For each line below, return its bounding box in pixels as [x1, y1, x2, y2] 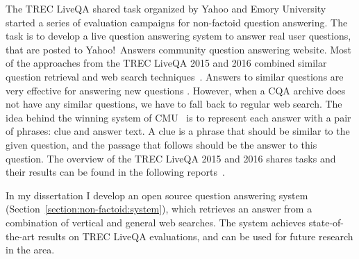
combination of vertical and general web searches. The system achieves [6, 215, 306, 229]
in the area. [6, 242, 55, 257]
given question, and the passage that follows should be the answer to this [6, 137, 317, 151]
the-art [6, 228, 35, 243]
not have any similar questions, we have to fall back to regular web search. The [6, 97, 342, 111]
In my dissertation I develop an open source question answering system [6, 187, 308, 202]
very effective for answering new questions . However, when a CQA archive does [6, 83, 346, 97]
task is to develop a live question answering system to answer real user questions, [6, 28, 351, 43]
